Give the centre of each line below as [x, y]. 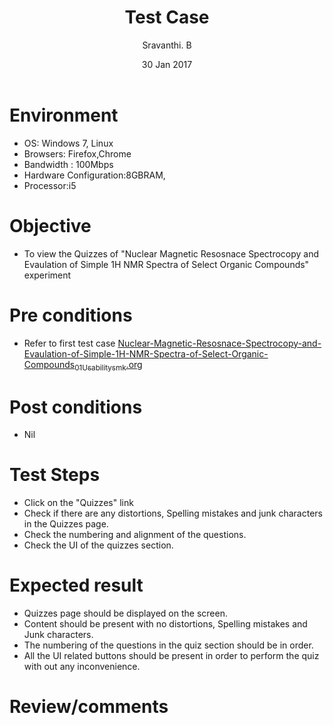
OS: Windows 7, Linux [68, 143]
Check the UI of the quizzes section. [98, 545]
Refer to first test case [69, 343]
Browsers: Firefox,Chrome [77, 153]
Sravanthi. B [167, 45]
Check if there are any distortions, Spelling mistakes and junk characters [173, 513]
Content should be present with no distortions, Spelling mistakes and [165, 624]
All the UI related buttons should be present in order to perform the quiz [171, 656]
